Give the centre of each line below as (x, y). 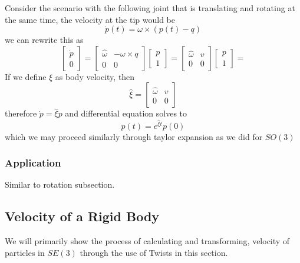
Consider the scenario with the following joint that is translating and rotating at (150, 8)
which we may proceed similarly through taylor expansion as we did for (134, 136)
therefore (21, 113)
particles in (25, 252)
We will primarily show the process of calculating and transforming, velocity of (147, 241)
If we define (26, 76)
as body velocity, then (95, 76)
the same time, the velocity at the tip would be (90, 19)
